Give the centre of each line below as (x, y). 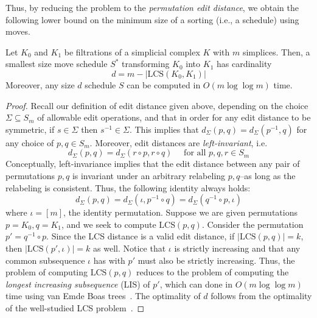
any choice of (30, 142)
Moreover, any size (40, 84)
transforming (146, 64)
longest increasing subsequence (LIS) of (78, 284)
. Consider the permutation (253, 224)
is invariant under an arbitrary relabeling (149, 175)
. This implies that (164, 129)
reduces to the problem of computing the (212, 272)
